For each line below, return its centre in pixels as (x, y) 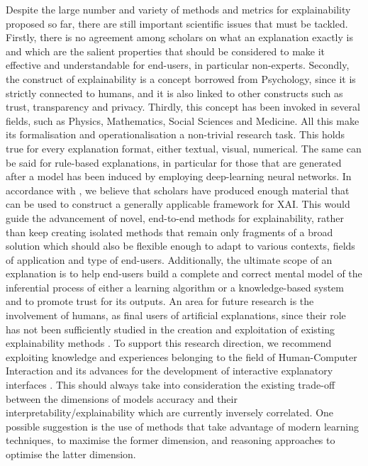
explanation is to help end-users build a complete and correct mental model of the (184, 273)
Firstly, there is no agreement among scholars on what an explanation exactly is (179, 37)
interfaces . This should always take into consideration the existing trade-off (171, 385)
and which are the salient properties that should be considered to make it (166, 51)
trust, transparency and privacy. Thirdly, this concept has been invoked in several (183, 107)
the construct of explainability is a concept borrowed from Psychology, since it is (181, 78)
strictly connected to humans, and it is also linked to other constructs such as (174, 93)
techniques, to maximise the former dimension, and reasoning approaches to (171, 440)
